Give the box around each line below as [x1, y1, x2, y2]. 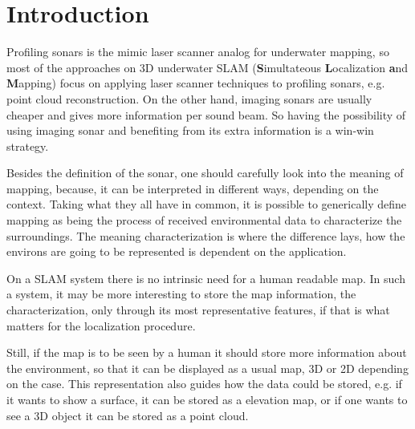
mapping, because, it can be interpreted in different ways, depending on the [6, 180, 379, 196]
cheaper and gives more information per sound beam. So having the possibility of [6, 106, 406, 123]
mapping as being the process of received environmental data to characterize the [6, 212, 402, 229]
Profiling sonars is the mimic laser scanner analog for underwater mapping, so [6, 43, 389, 60]
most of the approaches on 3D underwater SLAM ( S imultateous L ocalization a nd [6, 59, 409, 75]
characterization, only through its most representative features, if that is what [6, 302, 390, 318]
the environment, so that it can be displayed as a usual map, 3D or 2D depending [6, 359, 409, 376]
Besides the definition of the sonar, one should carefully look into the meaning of [6, 164, 404, 181]
